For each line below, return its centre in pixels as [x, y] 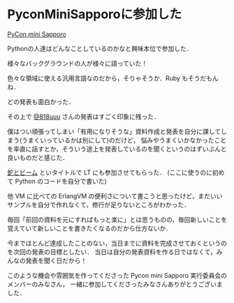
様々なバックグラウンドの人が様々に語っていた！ [78, 63]
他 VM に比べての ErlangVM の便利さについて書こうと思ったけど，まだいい [115, 195]
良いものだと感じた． [38, 157]
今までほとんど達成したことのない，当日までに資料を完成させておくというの [117, 243]
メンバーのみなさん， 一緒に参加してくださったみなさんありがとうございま [115, 284]
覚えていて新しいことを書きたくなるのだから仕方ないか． [90, 228]
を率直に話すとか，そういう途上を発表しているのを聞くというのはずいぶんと [117, 149]
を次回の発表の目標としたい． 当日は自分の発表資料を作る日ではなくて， [112, 251]
